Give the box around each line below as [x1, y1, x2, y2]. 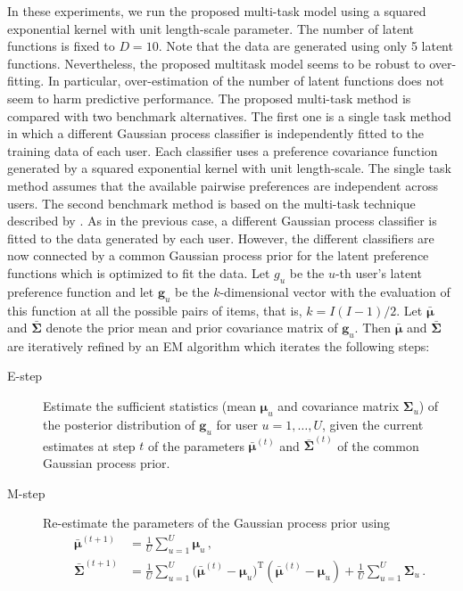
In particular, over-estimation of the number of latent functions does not [47, 71, 444, 90]
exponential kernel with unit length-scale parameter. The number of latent [7, 19, 415, 37]
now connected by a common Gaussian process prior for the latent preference [7, 246, 429, 265]
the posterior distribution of [43, 415, 195, 433]
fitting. [7, 71, 45, 90]
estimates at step [43, 436, 136, 455]
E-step [7, 366, 43, 385]
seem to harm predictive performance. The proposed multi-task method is [7, 88, 411, 107]
